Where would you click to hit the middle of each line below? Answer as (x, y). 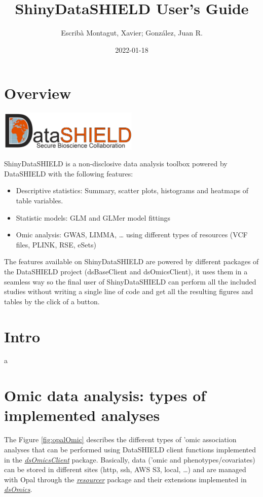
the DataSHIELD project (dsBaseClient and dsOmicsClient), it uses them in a (126, 271)
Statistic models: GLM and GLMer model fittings (93, 217)
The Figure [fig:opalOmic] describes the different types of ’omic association (120, 439)
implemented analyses (82, 415)
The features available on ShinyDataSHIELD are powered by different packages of (131, 261)
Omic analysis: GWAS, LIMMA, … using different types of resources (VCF (132, 235)
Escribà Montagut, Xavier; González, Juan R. (132, 33)
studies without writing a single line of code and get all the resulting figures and (129, 291)
